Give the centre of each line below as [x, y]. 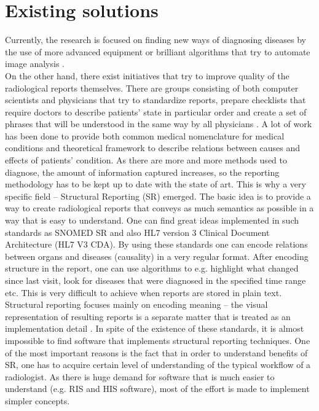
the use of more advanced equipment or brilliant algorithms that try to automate [158, 51]
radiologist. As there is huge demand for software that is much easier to [140, 376]
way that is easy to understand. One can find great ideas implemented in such [152, 220]
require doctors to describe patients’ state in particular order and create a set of [156, 112]
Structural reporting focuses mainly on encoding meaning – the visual [136, 304]
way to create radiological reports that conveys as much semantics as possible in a [159, 208]
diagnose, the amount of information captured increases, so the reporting [142, 172]
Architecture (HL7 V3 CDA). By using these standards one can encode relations [156, 244]
